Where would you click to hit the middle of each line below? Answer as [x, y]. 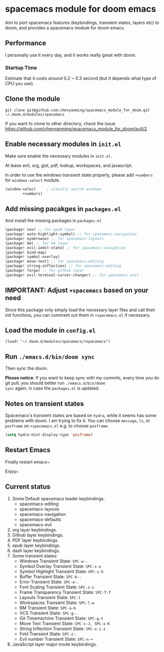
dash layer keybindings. [36, 550]
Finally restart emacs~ [28, 462]
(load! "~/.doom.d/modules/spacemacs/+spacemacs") [58, 342]
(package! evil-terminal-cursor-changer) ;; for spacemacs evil [72, 275]
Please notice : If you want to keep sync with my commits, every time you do [82, 378]
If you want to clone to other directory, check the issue [60, 123]
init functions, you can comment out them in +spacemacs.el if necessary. [78, 315]
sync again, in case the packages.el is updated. [52, 388]
